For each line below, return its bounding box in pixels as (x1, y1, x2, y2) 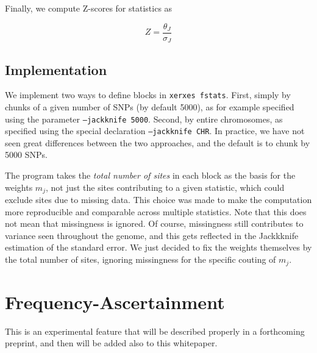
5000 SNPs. (5, 148, 48, 161)
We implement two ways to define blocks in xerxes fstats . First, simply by (5, 88, 291, 101)
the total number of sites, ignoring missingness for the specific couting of (5, 253, 276, 266)
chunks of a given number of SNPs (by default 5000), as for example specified (5, 100, 294, 113)
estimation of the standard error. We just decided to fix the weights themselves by (5, 241, 312, 254)
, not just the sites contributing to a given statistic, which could (45, 180, 285, 193)
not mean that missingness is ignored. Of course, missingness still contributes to (5, 217, 304, 230)
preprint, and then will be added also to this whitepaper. (5, 337, 218, 349)
